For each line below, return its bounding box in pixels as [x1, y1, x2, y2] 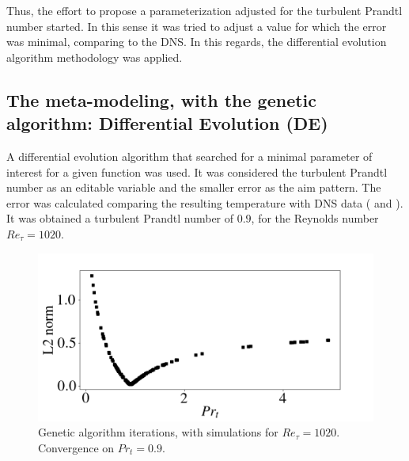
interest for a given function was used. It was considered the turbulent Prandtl [6, 163, 388, 180]
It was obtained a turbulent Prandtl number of [6, 210, 234, 227]
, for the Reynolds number [251, 210, 379, 227]
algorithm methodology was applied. [6, 48, 183, 65]
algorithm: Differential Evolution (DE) [6, 111, 328, 135]
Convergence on [38, 439, 115, 455]
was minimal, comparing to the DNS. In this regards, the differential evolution [6, 33, 387, 50]
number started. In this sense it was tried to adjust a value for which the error [6, 17, 387, 34]
